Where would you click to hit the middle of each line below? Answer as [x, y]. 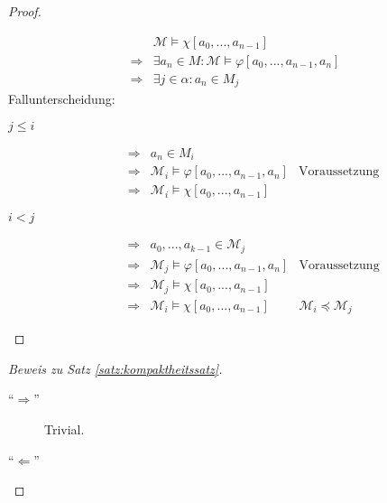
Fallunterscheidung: [62, 99]
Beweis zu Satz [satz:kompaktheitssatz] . [115, 368]
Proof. [25, 11]
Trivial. [64, 429]
